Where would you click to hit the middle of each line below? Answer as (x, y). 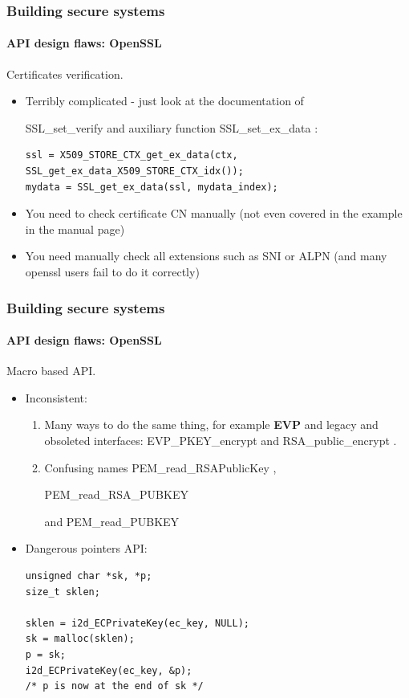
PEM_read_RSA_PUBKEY (116, 494)
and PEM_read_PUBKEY (112, 521)
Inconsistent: (56, 397)
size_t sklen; (63, 592)
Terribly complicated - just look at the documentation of (164, 101)
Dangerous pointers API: (86, 548)
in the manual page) (75, 229)
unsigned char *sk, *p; (89, 576)
